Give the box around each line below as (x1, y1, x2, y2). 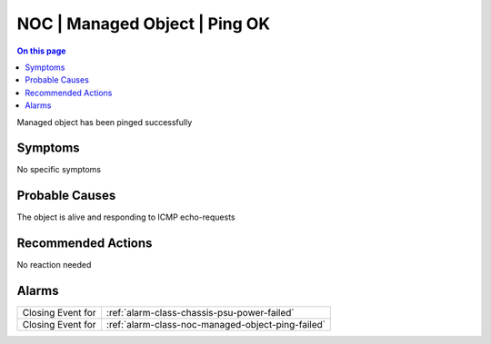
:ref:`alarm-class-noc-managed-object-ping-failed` (105, 319, 326, 331)
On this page (16, 45, 66, 56)
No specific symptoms (16, 164, 102, 175)
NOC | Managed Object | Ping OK (16, 14, 271, 34)
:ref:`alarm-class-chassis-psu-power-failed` (105, 307, 295, 319)
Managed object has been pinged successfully (16, 116, 193, 127)
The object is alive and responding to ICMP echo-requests (16, 211, 235, 222)
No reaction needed (16, 260, 92, 270)
